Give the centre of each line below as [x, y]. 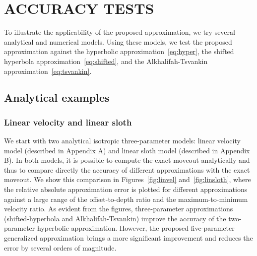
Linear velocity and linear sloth [68, 122]
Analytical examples [57, 97]
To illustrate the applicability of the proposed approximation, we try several [120, 32]
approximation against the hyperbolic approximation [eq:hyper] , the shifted [119, 51]
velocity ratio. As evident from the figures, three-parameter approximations [119, 209]
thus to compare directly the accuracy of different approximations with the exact [127, 169]
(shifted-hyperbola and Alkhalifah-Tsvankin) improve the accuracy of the [115, 218]
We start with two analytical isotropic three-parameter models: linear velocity [122, 141]
